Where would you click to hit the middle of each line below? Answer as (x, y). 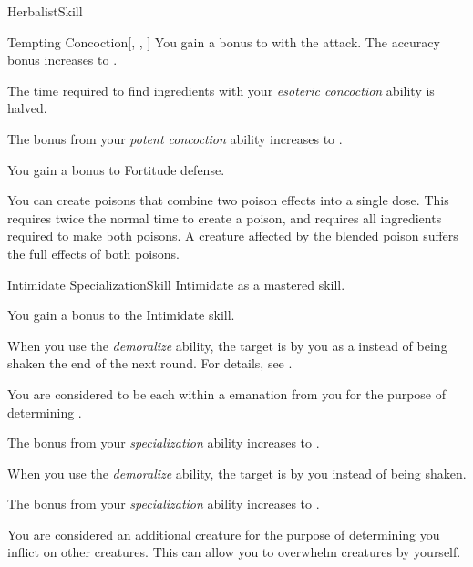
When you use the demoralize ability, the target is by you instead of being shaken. (237, 473)
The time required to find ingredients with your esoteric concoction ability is (221, 90)
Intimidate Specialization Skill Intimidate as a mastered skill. (176, 284)
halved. (27, 108)
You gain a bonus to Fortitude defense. (116, 169)
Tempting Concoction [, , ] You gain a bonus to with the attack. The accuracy (224, 41)
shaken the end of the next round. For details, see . (150, 363)
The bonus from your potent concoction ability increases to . (175, 138)
